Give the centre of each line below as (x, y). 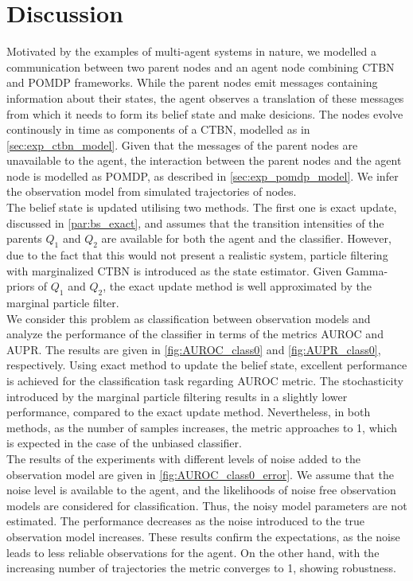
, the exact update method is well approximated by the (237, 286)
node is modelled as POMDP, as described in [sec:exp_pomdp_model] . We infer (203, 175)
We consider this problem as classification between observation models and (189, 318)
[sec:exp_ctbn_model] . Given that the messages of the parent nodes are (182, 144)
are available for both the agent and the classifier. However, (246, 238)
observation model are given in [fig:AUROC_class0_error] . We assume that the (200, 474)
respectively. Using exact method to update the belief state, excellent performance (207, 365)
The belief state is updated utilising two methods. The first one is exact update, (202, 207)
